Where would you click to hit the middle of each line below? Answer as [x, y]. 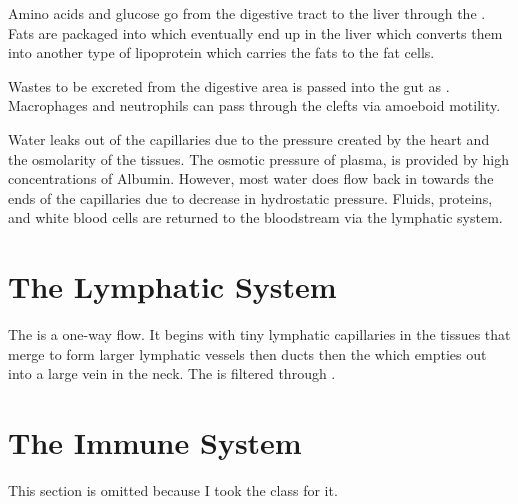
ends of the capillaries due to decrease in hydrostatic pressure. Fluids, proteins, [250, 197]
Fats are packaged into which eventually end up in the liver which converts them [255, 32]
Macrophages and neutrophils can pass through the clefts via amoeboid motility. [254, 105]
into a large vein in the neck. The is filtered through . [172, 373]
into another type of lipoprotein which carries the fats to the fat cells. [221, 52]
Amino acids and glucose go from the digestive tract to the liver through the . [247, 13]
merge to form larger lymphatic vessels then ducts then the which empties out [247, 353]
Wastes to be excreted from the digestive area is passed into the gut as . [229, 85]
